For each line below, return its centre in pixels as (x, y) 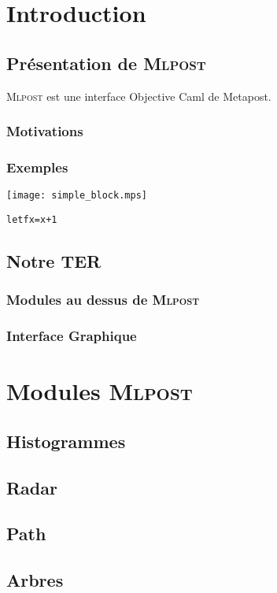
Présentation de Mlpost (106, 63)
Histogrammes (66, 441)
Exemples (37, 167)
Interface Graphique (72, 336)
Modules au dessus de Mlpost (103, 300)
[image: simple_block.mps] (77, 196)
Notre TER (54, 260)
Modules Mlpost (100, 391)
